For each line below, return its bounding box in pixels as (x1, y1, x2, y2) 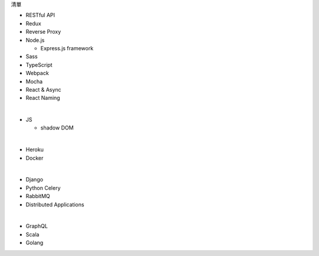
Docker (25, 154, 44, 161)
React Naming (25, 95, 60, 102)
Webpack (25, 70, 50, 77)
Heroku (25, 146, 44, 153)
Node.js (25, 36, 45, 44)
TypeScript (25, 61, 53, 68)
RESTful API (25, 12, 56, 19)
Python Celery (25, 184, 61, 192)
